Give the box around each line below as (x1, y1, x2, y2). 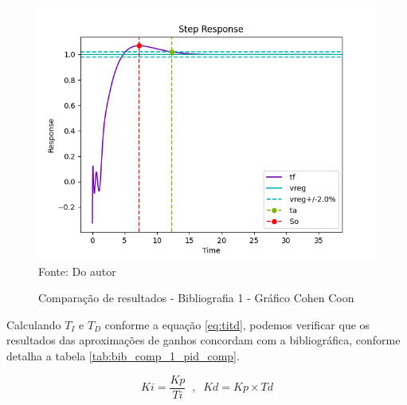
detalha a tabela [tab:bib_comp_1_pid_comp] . (6, 347, 240, 364)
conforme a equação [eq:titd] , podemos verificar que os (104, 316, 370, 332)
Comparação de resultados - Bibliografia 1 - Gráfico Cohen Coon (38, 289, 354, 306)
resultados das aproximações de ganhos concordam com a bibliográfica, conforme (6, 332, 401, 348)
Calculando (6, 316, 61, 332)
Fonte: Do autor (38, 262, 116, 279)
